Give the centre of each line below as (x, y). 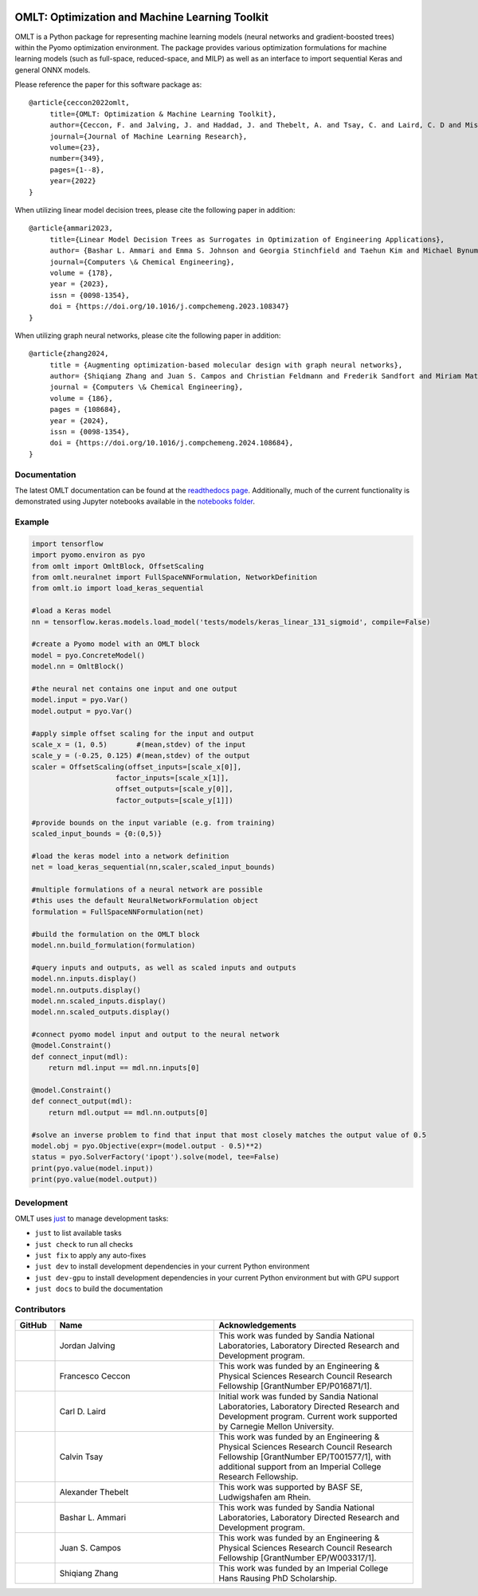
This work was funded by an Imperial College (304, 1568)
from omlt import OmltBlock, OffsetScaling (118, 566)
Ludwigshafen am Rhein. (265, 1497)
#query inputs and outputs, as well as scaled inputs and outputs (164, 967)
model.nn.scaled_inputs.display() (99, 1001)
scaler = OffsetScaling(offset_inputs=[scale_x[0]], (137, 767)
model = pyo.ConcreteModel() (88, 655)
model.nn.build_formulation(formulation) (114, 945)
